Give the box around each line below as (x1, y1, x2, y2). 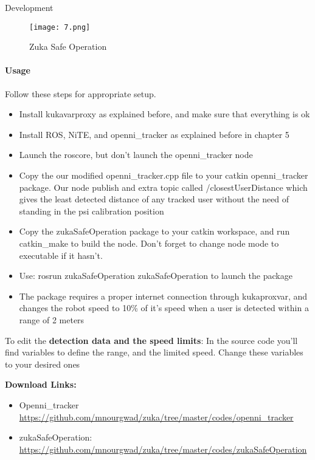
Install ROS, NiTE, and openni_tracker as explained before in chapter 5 (19, 128, 289, 140)
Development (5, 1, 54, 13)
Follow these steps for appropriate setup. (5, 87, 156, 100)
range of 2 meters (19, 313, 85, 326)
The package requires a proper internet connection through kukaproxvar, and (19, 289, 308, 302)
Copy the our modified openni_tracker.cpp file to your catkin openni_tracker (19, 169, 308, 182)
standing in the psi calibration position (19, 204, 164, 217)
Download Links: (5, 378, 77, 391)
